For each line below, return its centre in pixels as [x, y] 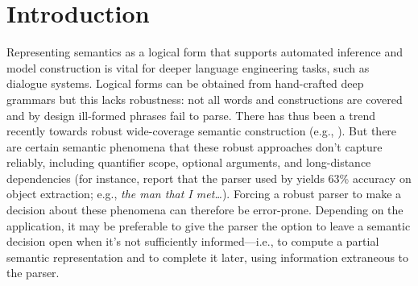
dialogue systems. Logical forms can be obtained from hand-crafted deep [185, 83]
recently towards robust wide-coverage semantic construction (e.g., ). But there [202, 131]
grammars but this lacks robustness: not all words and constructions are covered [205, 99]
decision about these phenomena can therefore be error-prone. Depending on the [205, 210]
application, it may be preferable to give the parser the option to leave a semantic [209, 225]
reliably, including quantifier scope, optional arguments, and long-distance [189, 162]
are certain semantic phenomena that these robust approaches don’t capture [195, 146]
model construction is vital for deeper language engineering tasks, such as [188, 67]
